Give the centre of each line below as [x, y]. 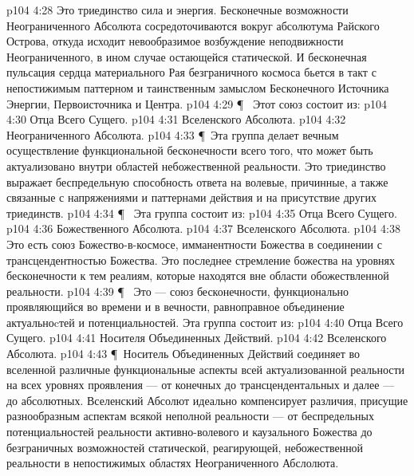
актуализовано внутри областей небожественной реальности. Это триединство [196, 165]
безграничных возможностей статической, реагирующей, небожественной [185, 447]
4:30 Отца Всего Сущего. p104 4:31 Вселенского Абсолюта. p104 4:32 [176, 119]
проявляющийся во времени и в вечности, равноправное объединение [175, 307]
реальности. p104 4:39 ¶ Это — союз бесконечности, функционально [178, 291]
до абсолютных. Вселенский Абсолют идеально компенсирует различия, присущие [207, 400]
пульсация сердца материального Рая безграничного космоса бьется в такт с [191, 72]
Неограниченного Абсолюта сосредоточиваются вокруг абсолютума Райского [193, 25]
